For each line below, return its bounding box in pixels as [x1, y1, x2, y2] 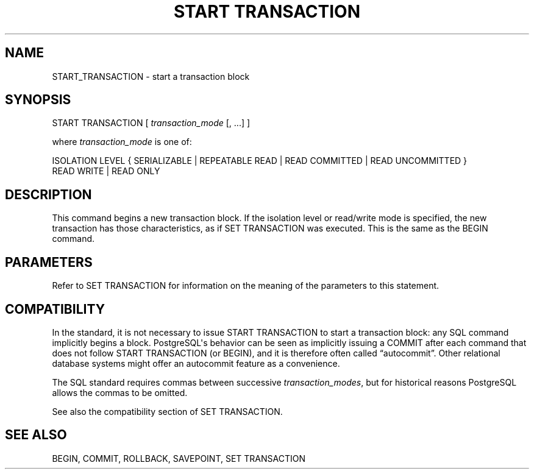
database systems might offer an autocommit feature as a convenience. [52, 358, 340, 369]
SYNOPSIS [5, 92, 71, 108]
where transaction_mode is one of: [52, 136, 192, 147]
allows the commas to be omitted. [52, 387, 188, 398]
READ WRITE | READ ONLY [52, 166, 160, 177]
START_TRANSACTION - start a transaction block [52, 71, 250, 82]
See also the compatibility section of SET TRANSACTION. [52, 406, 283, 417]
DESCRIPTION [5, 186, 92, 202]
